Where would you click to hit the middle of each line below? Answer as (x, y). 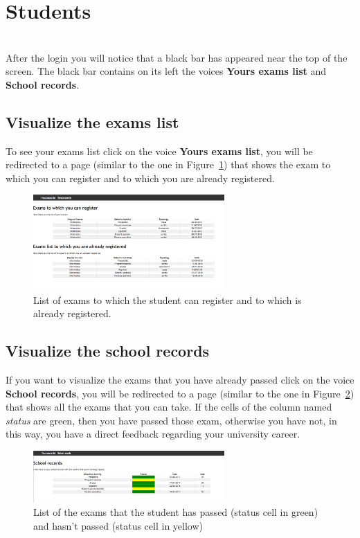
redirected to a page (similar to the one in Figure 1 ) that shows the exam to (168, 164)
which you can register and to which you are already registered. (140, 178)
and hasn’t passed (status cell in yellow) (118, 525)
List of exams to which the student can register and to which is (168, 299)
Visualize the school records (108, 351)
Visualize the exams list (92, 122)
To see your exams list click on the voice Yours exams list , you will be (159, 151)
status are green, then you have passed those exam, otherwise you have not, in (171, 420)
